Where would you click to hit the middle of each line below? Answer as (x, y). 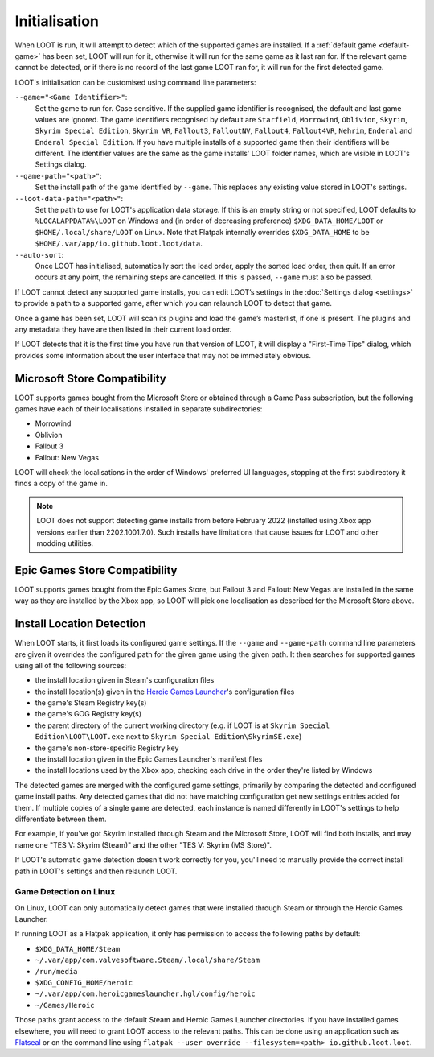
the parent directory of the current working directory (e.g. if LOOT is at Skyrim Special (182, 725)
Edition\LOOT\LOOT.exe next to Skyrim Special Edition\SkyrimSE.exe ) (168, 737)
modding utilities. (65, 543)
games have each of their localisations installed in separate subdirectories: (139, 409)
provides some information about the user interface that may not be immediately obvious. (163, 355)
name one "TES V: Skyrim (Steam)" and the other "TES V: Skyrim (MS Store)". (143, 844)
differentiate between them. (61, 819)
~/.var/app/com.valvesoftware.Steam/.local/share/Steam (147, 960)
